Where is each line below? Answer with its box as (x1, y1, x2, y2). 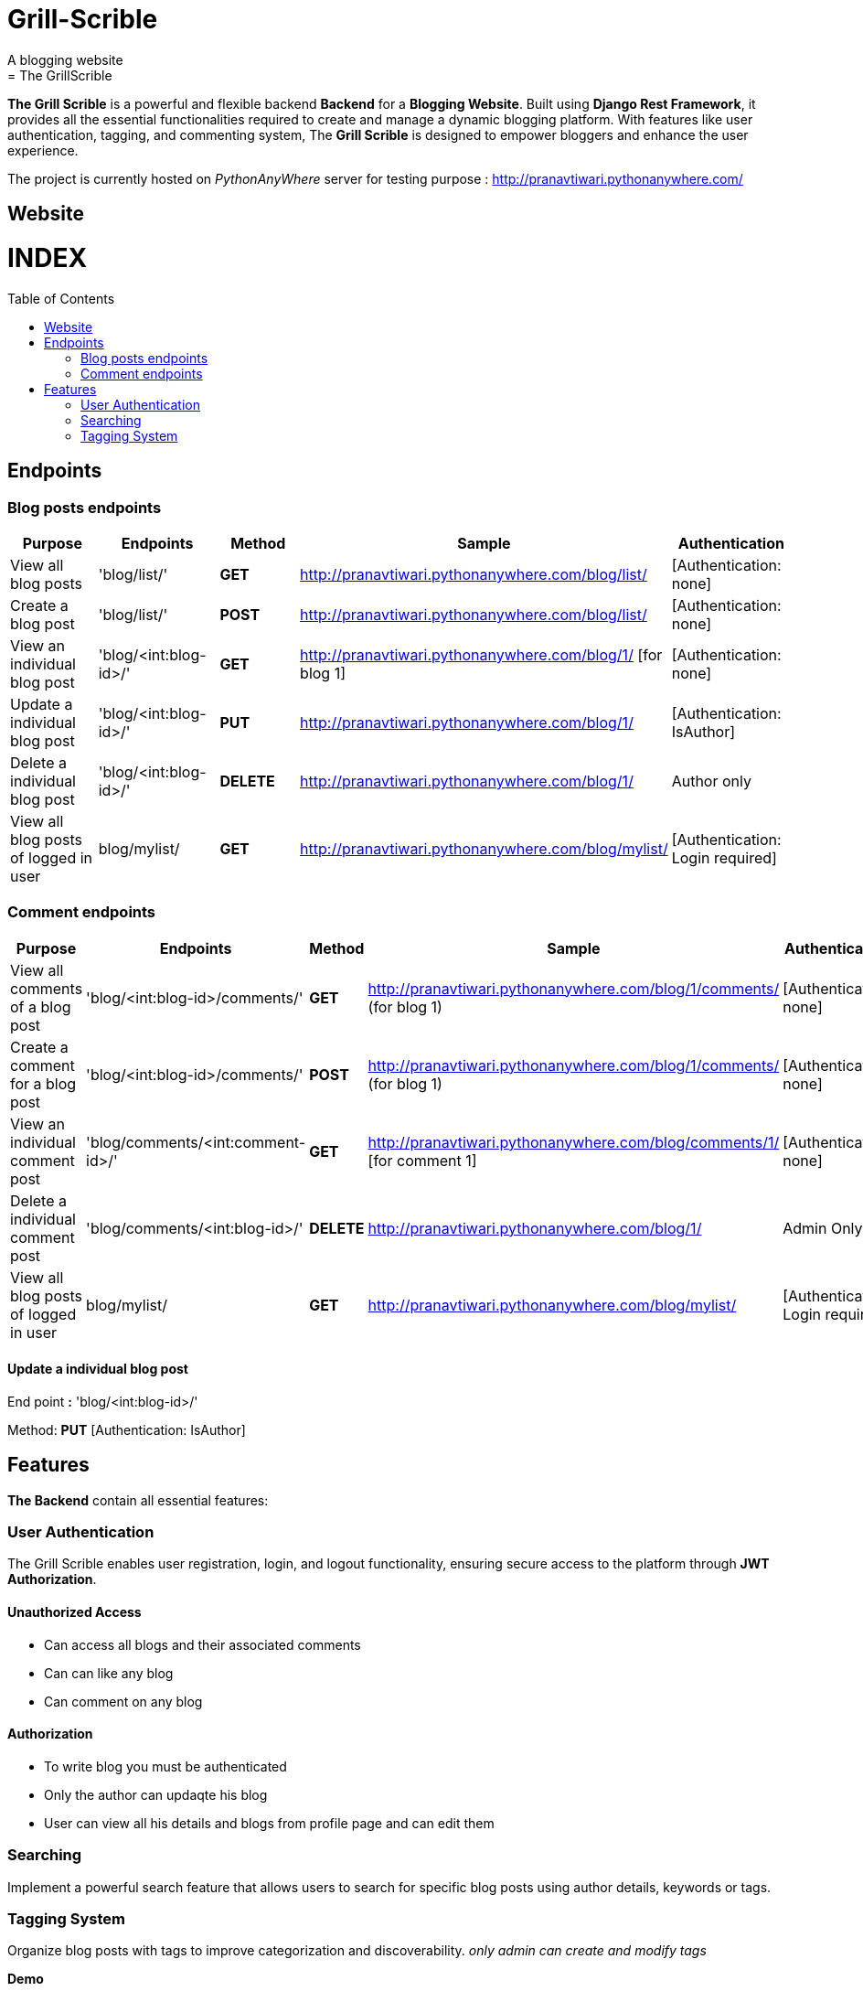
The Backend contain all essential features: (7, 1492, 269, 1508)
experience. (7, 142, 79, 158)
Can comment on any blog (44, 1693, 203, 1709)
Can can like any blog (44, 1665, 174, 1681)
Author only (671, 771, 751, 790)
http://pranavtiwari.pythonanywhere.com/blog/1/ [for (300, 645, 663, 664)
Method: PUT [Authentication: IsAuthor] (7, 1421, 246, 1438)
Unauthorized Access (7, 1604, 142, 1621)
